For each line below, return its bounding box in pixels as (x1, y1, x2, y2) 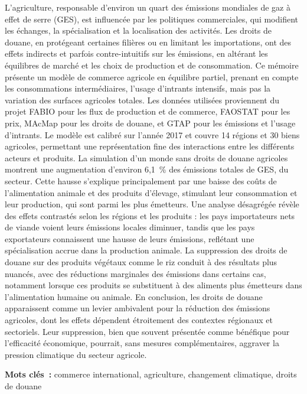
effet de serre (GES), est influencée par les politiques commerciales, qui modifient (5, 12, 299, 25)
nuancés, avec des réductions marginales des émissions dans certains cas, (5, 267, 266, 279)
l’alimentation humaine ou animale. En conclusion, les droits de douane (5, 290, 263, 302)
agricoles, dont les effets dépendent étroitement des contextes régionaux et (5, 314, 273, 326)
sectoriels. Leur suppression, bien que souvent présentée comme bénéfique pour (5, 325, 290, 337)
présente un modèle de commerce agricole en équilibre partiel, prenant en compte (5, 70, 299, 83)
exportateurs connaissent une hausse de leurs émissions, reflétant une (5, 232, 254, 245)
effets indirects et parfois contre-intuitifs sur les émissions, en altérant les (5, 47, 268, 60)
